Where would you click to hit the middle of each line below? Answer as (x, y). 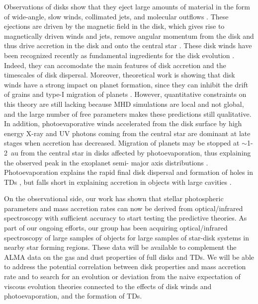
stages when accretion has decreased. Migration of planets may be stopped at (122, 143)
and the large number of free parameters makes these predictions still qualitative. (128, 114)
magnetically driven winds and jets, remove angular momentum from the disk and (129, 36)
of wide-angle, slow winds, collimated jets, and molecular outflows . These (116, 16)
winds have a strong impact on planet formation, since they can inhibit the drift (126, 84)
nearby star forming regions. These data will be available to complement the (120, 247)
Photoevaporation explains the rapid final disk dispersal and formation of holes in (129, 172)
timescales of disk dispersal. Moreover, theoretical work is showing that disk (120, 75)
